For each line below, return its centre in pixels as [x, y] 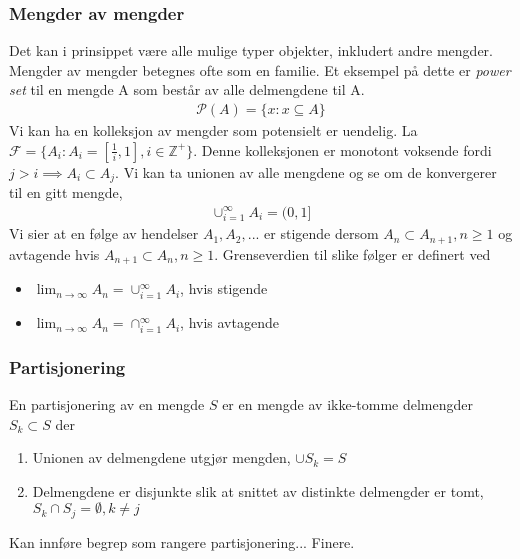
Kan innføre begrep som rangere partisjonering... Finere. [182, 541]
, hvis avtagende [229, 322]
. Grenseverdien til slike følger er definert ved [352, 253]
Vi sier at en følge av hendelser [104, 233]
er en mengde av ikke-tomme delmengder [347, 404]
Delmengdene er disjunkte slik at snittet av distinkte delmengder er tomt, [258, 490]
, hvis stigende [224, 288]
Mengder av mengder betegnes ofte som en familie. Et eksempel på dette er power [260, 69]
